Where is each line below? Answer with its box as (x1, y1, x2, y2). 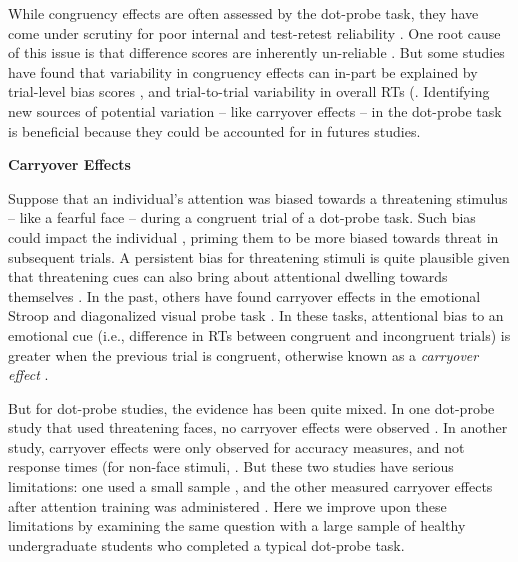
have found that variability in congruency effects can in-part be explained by (8, 61, 478, 82)
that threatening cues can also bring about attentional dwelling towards (8, 266, 448, 287)
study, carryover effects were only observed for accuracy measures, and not (8, 436, 465, 457)
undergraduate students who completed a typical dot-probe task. (8, 534, 405, 555)
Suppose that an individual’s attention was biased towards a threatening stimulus (8, 187, 508, 208)
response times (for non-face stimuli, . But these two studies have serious (8, 456, 454, 477)
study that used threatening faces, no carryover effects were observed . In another (8, 417, 508, 438)
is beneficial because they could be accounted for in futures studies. (8, 120, 421, 141)
